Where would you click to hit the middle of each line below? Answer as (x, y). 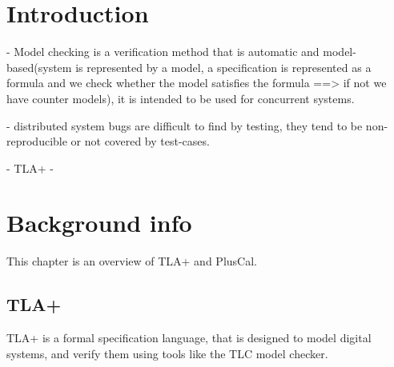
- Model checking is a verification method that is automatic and (163, 52)
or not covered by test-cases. (140, 141)
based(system (39, 67)
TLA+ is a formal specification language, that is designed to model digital (189, 338)
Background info (99, 223)
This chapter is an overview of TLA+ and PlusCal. (132, 261)
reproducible (37, 141)
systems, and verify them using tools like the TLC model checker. (167, 353)
